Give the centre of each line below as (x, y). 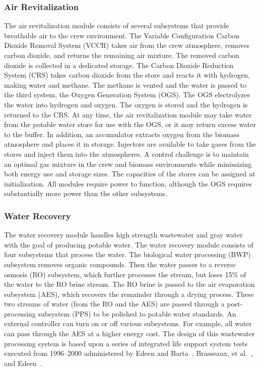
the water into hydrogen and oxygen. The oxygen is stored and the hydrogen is (126, 104)
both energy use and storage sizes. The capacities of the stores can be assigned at (130, 174)
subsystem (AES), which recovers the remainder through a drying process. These (129, 294)
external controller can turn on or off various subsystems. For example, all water (128, 323)
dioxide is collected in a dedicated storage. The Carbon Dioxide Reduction (119, 65)
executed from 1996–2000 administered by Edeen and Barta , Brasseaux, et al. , (128, 353)
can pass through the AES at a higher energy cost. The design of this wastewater (129, 333)
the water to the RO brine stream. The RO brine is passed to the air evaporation (129, 284)
